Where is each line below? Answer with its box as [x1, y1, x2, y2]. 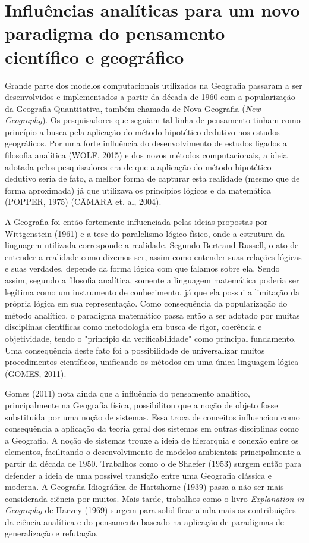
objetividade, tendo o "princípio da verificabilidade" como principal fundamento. [5, 332, 297, 344]
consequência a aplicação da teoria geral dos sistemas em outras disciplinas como [5, 422, 299, 435]
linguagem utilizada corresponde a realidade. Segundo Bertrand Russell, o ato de [5, 239, 299, 251]
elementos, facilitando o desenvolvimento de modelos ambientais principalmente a [5, 445, 301, 458]
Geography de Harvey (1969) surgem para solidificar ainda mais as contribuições [5, 504, 296, 516]
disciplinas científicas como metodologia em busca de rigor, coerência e [5, 320, 262, 333]
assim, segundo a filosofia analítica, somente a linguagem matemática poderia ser [5, 274, 299, 286]
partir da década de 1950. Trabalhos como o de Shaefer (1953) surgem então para [5, 457, 302, 469]
